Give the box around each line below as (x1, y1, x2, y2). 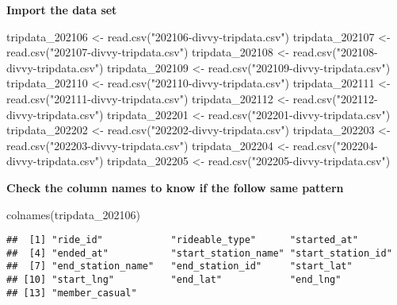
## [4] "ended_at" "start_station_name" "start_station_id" (6, 247, 392, 259)
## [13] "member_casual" (6, 287, 137, 299)
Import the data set (6, 2, 117, 17)
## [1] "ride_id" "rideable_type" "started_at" (6, 234, 358, 246)
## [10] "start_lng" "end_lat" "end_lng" (6, 274, 342, 286)
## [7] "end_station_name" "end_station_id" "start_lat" (6, 261, 353, 272)
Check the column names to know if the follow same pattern (6, 179, 344, 195)
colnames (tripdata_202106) (6, 206, 140, 222)
